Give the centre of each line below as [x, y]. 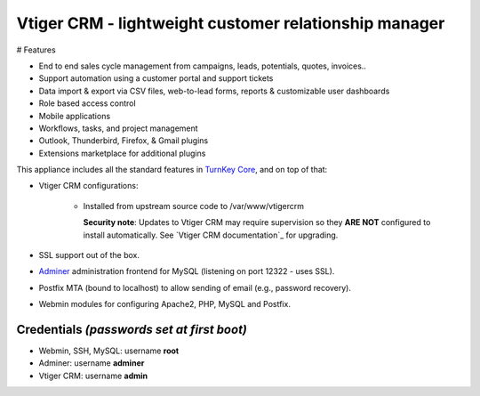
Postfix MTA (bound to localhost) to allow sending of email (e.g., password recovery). [195, 287]
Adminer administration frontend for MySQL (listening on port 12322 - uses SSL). [187, 271]
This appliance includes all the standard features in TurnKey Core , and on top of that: [172, 170]
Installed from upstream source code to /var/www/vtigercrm [194, 206]
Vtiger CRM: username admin [93, 376]
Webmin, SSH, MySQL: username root [109, 351]
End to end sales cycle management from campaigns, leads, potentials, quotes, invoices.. [202, 66]
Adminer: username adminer [92, 363]
